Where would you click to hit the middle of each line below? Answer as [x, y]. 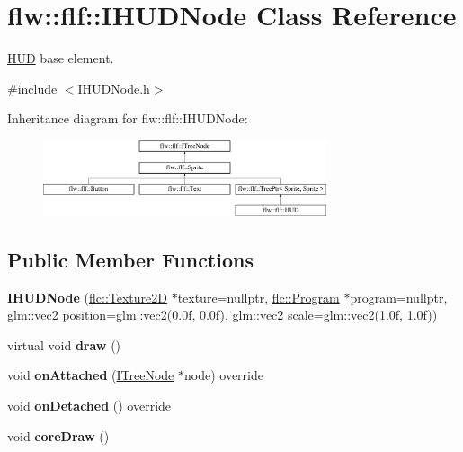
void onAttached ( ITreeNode [91, 375]
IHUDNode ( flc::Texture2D [87, 297]
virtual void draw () [64, 344]
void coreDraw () [58, 435]
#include [32, 88]
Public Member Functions [130, 259]
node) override [223, 375]
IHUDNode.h [114, 88]
